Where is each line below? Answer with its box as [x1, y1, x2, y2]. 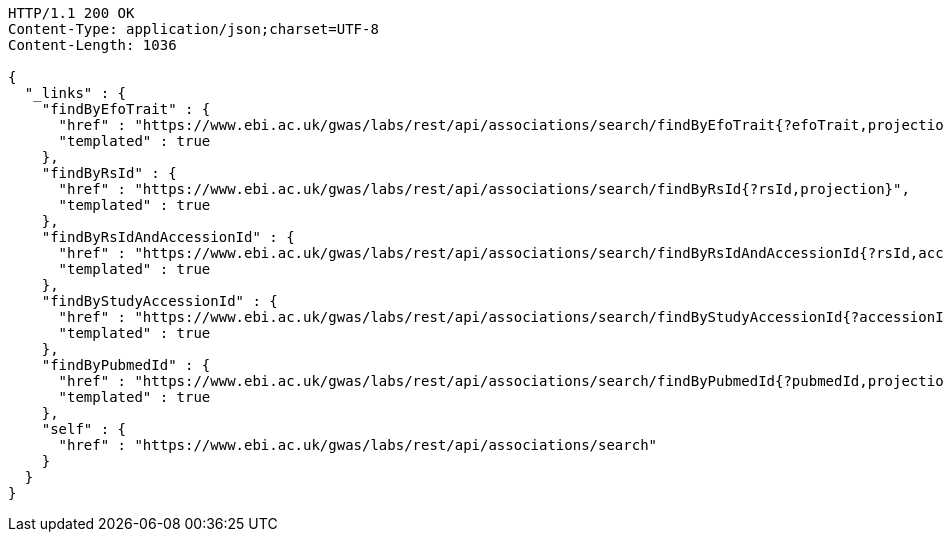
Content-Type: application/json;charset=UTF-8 [8, 21, 379, 37]
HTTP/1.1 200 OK [8, 5, 135, 21]
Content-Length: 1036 [8, 37, 177, 53]
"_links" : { [24, 85, 127, 101]
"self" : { [41, 421, 127, 437]
